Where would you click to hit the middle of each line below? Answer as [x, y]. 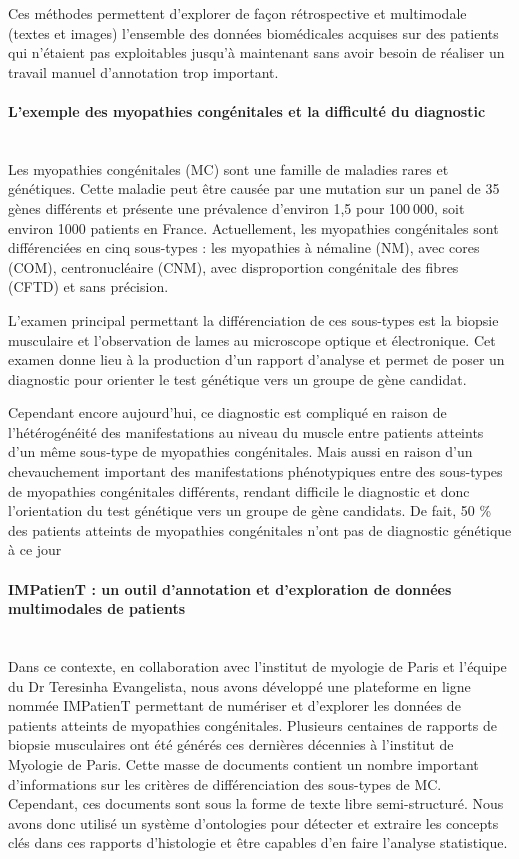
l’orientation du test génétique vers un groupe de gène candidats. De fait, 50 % [250, 510]
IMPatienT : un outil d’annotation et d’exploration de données [230, 588]
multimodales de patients [97, 608]
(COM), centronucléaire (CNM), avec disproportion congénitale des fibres [233, 266]
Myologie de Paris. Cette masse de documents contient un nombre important [243, 764]
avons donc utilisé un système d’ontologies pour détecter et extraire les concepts [253, 822]
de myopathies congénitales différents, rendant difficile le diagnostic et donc [239, 490]
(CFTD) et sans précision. [88, 286]
